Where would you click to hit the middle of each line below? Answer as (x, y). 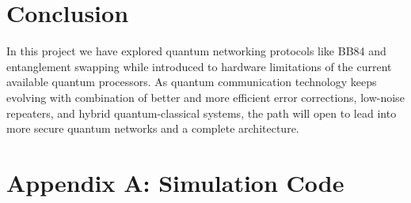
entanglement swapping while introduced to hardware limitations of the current (199, 66)
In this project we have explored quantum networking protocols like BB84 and (196, 51)
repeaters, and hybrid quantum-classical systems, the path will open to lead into (202, 113)
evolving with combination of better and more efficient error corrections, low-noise (205, 97)
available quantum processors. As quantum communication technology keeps (192, 82)
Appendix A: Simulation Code (175, 182)
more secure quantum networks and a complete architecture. (153, 128)
